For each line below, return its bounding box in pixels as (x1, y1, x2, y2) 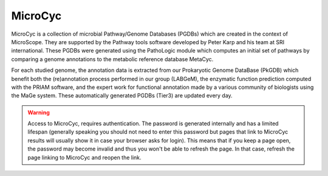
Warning (27, 109, 50, 116)
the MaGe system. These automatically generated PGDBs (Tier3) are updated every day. (11, 92, 233, 99)
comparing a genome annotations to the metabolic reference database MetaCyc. (11, 55, 214, 63)
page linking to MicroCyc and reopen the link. (27, 154, 142, 161)
